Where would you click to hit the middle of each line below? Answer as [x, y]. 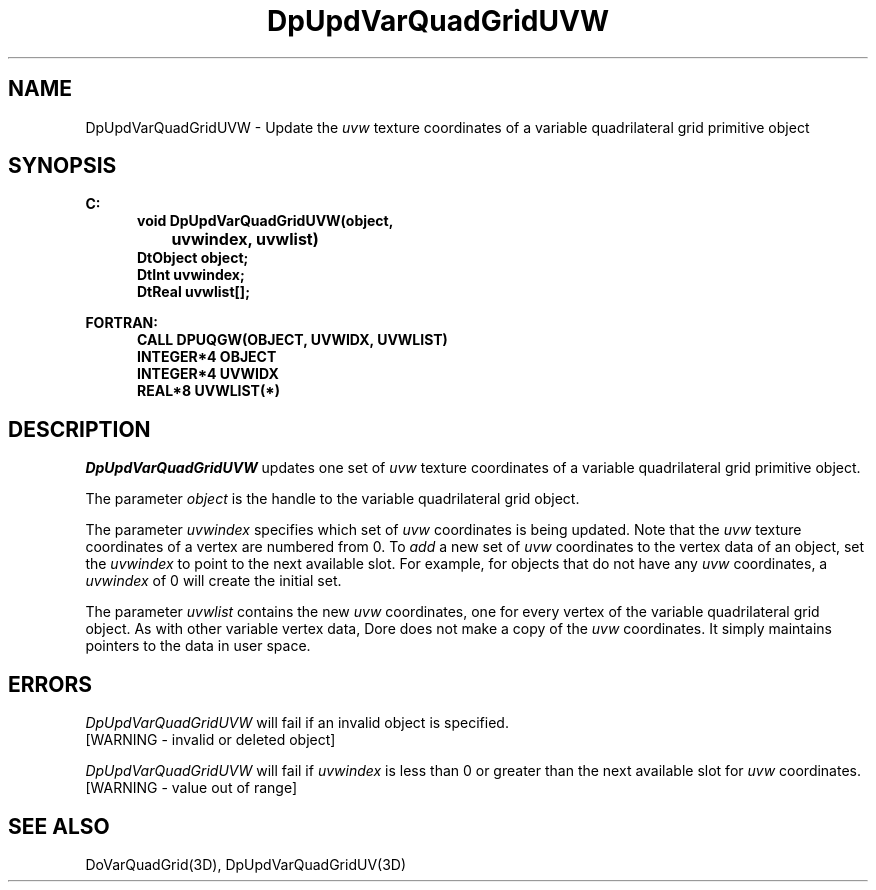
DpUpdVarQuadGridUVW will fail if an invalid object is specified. [297, 723]
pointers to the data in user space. [198, 646]
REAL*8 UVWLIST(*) [208, 391]
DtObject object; [193, 258]
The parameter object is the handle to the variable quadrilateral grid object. [332, 499]
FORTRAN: [121, 323]
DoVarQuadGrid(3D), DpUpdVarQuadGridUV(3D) [246, 864]
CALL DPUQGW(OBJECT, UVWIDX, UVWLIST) [292, 340]
